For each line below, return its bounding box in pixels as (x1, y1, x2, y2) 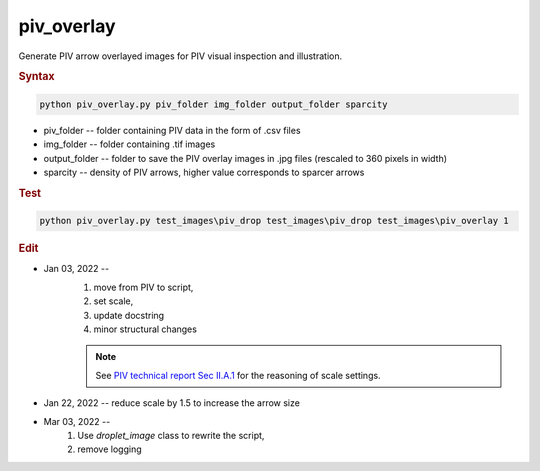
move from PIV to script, (93, 281, 194, 293)
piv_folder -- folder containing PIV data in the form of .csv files (43, 124, 301, 136)
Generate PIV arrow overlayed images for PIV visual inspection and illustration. (18, 50, 343, 62)
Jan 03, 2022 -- (43, 263, 110, 275)
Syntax (18, 70, 55, 84)
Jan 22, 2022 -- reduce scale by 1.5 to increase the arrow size (43, 397, 300, 409)
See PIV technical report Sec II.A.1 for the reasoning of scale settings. (95, 369, 381, 381)
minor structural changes (93, 323, 197, 335)
